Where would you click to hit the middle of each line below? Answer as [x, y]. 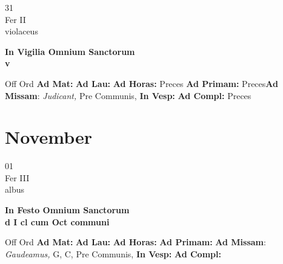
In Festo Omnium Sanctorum [67, 210]
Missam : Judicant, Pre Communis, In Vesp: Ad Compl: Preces [128, 95]
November [49, 137]
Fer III [17, 177]
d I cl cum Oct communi [57, 221]
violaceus [22, 31]
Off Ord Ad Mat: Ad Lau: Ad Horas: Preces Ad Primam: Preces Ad [141, 83]
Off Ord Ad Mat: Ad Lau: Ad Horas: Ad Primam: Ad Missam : [135, 242]
